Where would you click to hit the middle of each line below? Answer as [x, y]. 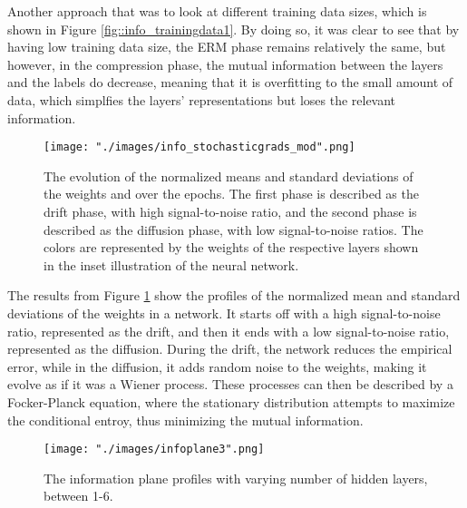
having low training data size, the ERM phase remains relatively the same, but [227, 47]
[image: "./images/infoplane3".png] [154, 449]
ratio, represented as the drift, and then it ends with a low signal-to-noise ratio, [229, 331]
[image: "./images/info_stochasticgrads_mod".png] [199, 147]
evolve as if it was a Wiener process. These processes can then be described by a [230, 384]
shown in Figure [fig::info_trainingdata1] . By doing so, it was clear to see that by [233, 29]
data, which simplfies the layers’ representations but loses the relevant [202, 99]
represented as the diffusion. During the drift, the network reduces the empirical [230, 349]
